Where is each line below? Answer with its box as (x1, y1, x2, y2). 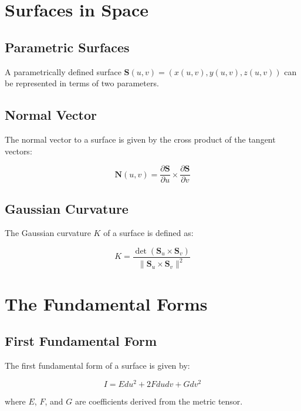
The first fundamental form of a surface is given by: (5, 359, 190, 371)
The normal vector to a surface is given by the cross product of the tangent (5, 133, 276, 145)
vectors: (5, 144, 32, 157)
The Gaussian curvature (5, 227, 91, 239)
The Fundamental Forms (5, 291, 208, 315)
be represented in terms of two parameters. (5, 77, 159, 89)
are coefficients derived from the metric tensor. (75, 395, 243, 407)
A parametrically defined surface (5, 65, 121, 78)
